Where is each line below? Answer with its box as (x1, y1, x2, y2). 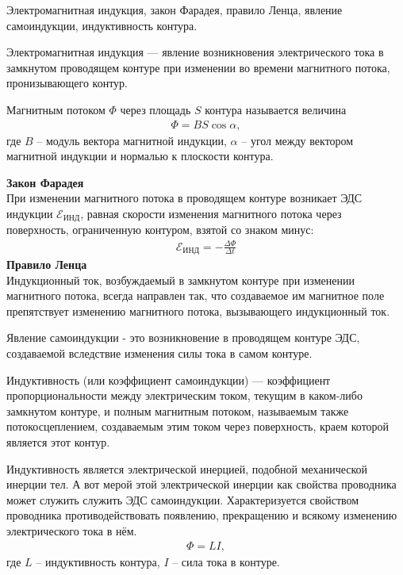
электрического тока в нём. (6, 522, 137, 539)
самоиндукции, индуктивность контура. (6, 17, 198, 33)
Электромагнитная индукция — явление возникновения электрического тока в (6, 44, 384, 60)
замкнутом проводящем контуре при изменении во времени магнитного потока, (6, 59, 390, 75)
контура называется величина (205, 101, 347, 117)
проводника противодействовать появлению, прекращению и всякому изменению (6, 507, 397, 523)
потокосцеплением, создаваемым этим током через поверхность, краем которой (6, 418, 390, 435)
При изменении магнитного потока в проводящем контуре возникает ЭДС (6, 190, 363, 206)
